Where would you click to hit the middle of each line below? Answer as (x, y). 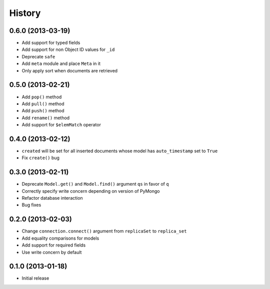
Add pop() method (42, 97)
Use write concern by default (52, 252)
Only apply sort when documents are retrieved (69, 70)
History (25, 13)
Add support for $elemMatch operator (61, 125)
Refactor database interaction (52, 198)
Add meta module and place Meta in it (61, 64)
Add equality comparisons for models (60, 238)
